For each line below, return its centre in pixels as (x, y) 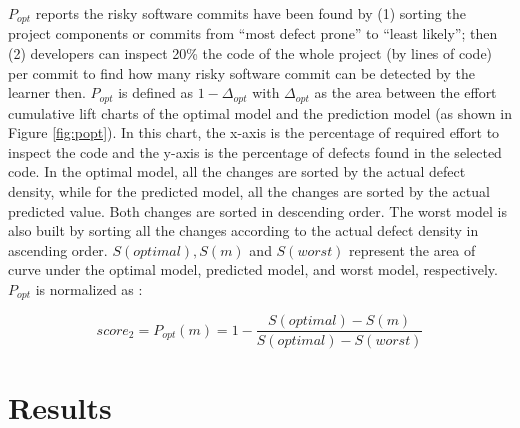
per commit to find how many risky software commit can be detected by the (241, 72)
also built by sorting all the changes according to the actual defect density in (243, 230)
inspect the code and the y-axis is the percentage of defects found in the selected (255, 151)
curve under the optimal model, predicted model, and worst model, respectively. (253, 269)
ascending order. (58, 249)
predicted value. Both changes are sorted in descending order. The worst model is (257, 210)
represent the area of (412, 249)
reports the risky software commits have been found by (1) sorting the (250, 13)
